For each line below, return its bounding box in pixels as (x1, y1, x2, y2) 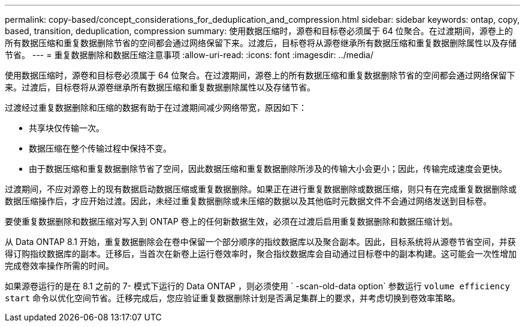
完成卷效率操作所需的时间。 (5, 261, 114, 271)
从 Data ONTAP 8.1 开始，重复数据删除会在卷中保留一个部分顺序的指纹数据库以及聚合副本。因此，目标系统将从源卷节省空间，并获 (5, 237, 516, 247)
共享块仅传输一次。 (29, 123, 104, 133)
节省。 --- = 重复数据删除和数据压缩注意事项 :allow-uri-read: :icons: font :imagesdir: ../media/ (5, 50, 374, 60)
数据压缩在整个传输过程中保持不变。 (29, 143, 171, 153)
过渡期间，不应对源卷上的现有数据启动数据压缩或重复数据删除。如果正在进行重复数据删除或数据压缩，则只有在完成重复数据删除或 (5, 184, 517, 194)
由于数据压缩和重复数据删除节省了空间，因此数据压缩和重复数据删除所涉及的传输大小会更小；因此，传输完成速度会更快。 (29, 163, 507, 174)
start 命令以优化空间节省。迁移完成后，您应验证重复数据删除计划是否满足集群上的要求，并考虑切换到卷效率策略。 (5, 293, 461, 303)
